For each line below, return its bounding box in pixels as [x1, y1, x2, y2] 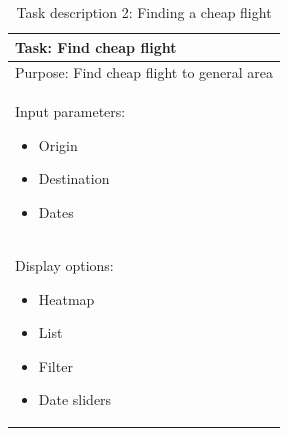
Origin [38, 134, 78, 155]
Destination [38, 168, 110, 189]
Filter [38, 355, 73, 376]
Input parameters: [15, 101, 126, 122]
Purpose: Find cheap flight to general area [15, 62, 274, 83]
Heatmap [38, 288, 95, 309]
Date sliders [38, 389, 112, 410]
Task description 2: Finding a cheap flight [16, 2, 272, 22]
